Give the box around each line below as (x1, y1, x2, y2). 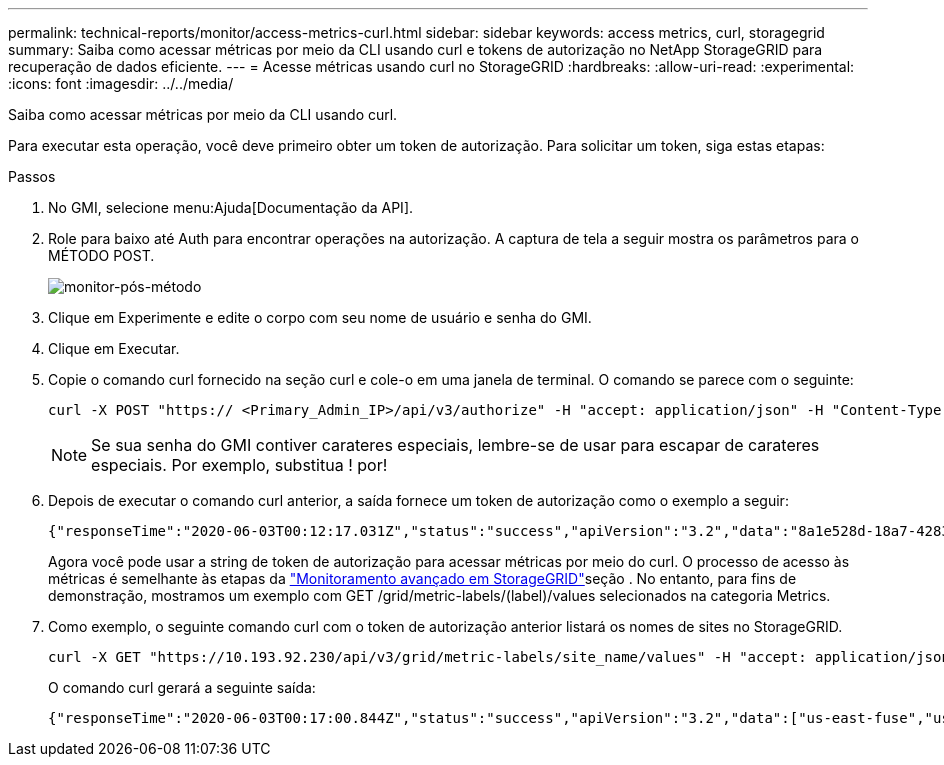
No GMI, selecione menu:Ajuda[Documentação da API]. (48, 199, 414, 216)
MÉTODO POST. (48, 247, 155, 264)
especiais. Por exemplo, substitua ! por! (91, 455, 388, 475)
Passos (8, 168, 56, 185)
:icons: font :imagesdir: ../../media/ (8, 75, 234, 92)
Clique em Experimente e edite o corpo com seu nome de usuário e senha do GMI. (48, 309, 592, 326)
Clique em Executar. (48, 340, 180, 357)
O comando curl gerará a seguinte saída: (48, 679, 316, 696)
